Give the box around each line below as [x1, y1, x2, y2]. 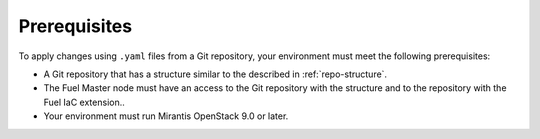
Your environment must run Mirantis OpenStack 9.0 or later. [43, 110, 289, 122]
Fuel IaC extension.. [43, 96, 125, 108]
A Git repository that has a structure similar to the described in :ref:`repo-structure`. [43, 68, 388, 80]
